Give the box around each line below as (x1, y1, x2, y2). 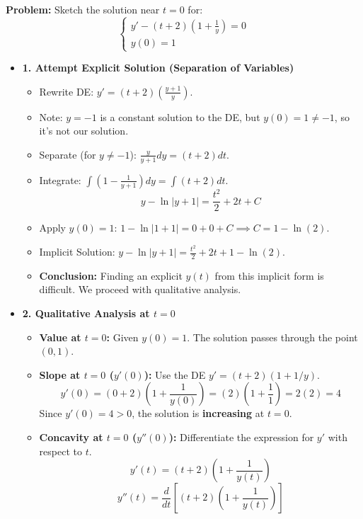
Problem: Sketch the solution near (6, 2, 160, 16)
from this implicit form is (214, 268, 324, 283)
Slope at (39, 367, 81, 382)
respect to (39, 443, 82, 458)
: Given (106, 329, 139, 344)
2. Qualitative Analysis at (22, 306, 150, 321)
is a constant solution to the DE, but (100, 109, 260, 124)
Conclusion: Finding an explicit (39, 268, 183, 283)
